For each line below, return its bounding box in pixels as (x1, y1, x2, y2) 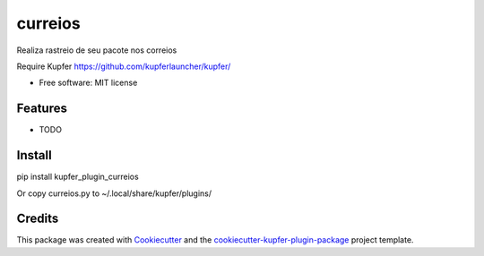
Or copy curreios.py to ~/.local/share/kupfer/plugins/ (16, 188, 212, 199)
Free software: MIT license (39, 77, 138, 89)
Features (16, 101, 67, 116)
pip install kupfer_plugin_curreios (16, 171, 139, 183)
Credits (16, 211, 59, 226)
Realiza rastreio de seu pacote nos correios (16, 45, 177, 55)
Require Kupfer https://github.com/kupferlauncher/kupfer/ (16, 61, 231, 72)
